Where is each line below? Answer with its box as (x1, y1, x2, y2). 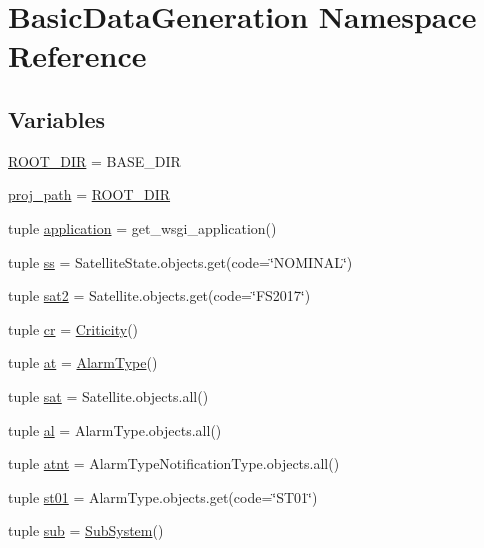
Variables (8, 103, 106, 134)
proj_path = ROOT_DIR (8, 184, 171, 205)
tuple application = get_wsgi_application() (8, 217, 277, 238)
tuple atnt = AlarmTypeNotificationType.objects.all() (8, 453, 340, 474)
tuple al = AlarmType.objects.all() (8, 419, 222, 440)
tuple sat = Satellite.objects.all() (8, 385, 209, 406)
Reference (8, 35, 147, 76)
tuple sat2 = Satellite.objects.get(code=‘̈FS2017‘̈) (8, 285, 311, 306)
